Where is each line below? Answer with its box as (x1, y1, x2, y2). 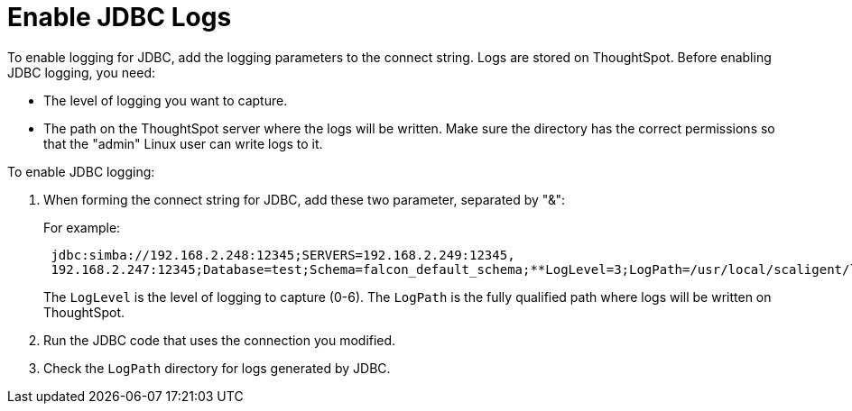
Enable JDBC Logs (7, 2, 232, 32)
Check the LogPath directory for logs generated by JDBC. (43, 360, 391, 376)
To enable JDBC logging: (7, 163, 155, 179)
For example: (43, 219, 121, 235)
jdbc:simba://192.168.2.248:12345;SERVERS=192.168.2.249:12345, (51, 247, 515, 262)
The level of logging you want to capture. (43, 92, 288, 108)
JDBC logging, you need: (7, 64, 156, 80)
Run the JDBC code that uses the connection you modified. (43, 332, 396, 348)
